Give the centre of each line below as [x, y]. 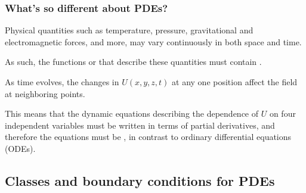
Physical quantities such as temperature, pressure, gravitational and [129, 30]
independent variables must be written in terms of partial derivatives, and [140, 125]
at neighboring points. [45, 93]
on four [282, 113]
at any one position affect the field [235, 82]
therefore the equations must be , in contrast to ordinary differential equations [148, 137]
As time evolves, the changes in [62, 82]
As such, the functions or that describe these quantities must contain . [133, 62]
